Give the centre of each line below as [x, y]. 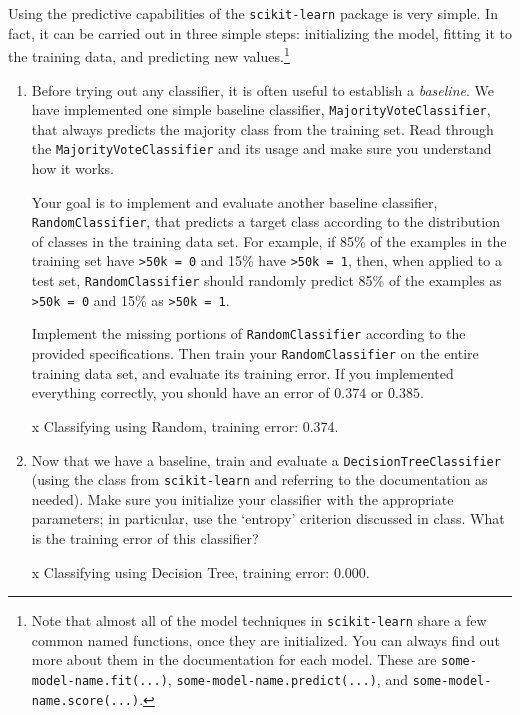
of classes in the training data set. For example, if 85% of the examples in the [269, 240]
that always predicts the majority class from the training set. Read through [262, 128]
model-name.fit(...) [99, 681]
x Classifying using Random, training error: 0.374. [185, 425]
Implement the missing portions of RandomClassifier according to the [248, 333]
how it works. [72, 168]
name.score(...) [85, 700]
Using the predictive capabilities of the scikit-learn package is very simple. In [253, 13]
